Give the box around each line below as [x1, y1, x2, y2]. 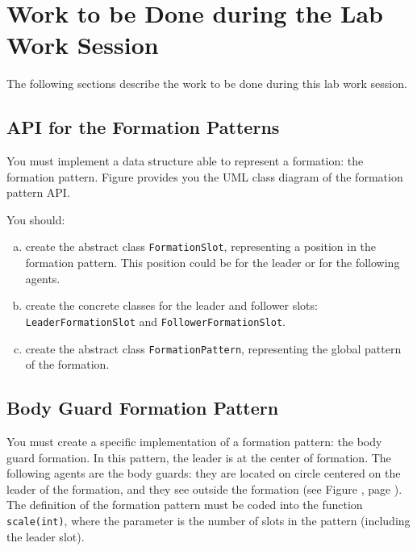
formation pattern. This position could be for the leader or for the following [25, 254, 400, 271]
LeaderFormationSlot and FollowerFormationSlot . [25, 312, 286, 329]
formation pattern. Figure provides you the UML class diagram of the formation [6, 168, 403, 185]
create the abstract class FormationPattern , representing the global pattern [25, 340, 402, 357]
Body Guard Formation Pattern [6, 395, 279, 420]
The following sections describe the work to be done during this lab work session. [6, 75, 407, 92]
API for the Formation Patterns [6, 115, 280, 140]
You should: [6, 211, 65, 227]
